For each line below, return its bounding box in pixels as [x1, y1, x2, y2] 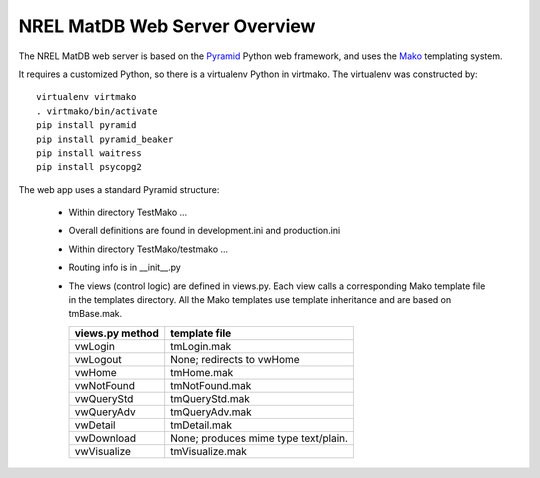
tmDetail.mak [170, 418, 233, 432]
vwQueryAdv [74, 405, 136, 419]
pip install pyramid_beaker [36, 133, 174, 145]
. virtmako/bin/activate [36, 105, 158, 117]
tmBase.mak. [68, 308, 123, 320]
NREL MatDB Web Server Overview [18, 15, 316, 37]
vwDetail [74, 418, 116, 432]
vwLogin [74, 339, 115, 353]
